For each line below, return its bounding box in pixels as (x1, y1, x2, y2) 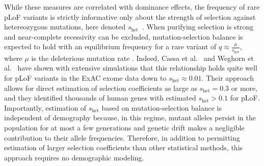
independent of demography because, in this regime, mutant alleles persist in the (4, 112, 256, 123)
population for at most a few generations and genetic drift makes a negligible (4, 122, 245, 132)
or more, (231, 82, 258, 93)
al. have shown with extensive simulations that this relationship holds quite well (4, 62, 257, 73)
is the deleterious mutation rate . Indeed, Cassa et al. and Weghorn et (31, 52, 254, 63)
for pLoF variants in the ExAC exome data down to (4, 73, 167, 83)
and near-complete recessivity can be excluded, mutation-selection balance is (4, 31, 243, 42)
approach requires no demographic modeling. (4, 152, 144, 162)
